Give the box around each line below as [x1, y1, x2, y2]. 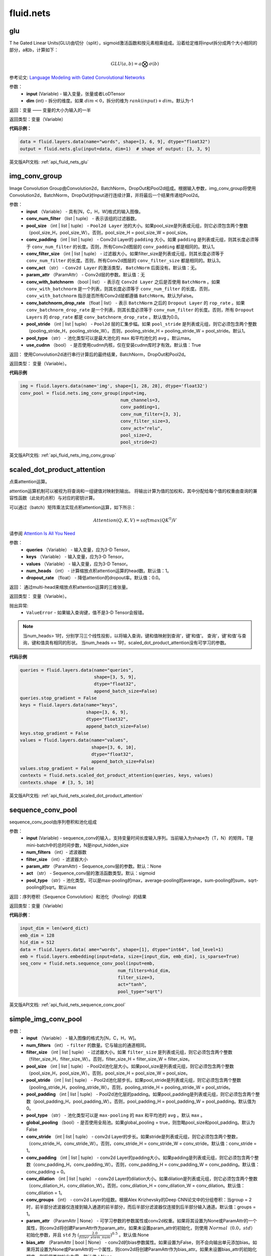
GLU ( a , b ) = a [110, 61, 142, 66]
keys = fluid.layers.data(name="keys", [20, 702, 118, 708]
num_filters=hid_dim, [117, 968, 171, 973]
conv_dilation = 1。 [26, 1190, 65, 1196]
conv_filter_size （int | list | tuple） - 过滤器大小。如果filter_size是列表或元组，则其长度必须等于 [26, 251, 224, 257]
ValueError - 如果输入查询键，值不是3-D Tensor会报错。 [26, 609, 147, 615]
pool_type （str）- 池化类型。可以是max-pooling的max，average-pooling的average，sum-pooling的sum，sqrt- [26, 877, 258, 883]
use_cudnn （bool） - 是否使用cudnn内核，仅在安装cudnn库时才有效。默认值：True [26, 342, 201, 348]
